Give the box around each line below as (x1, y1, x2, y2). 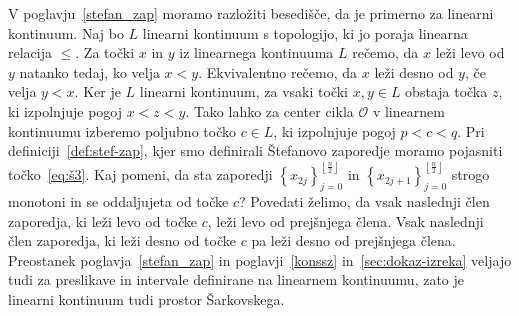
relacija (8, 42, 52, 63)
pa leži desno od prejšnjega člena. (251, 230, 456, 251)
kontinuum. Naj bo (8, 22, 124, 43)
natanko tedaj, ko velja (19, 61, 160, 82)
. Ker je (74, 81, 121, 102)
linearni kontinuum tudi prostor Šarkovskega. (8, 288, 285, 309)
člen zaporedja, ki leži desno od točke (8, 230, 236, 251)
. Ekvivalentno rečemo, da (198, 61, 358, 82)
